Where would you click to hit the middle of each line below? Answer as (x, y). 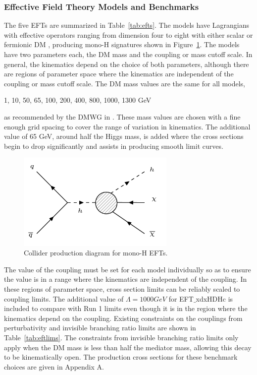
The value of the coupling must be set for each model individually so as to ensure (128, 269)
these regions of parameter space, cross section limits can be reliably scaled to (122, 288)
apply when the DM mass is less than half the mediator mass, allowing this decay (128, 347)
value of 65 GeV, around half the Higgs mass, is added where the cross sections (124, 136)
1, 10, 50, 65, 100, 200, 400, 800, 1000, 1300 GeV (78, 100)
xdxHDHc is (214, 298)
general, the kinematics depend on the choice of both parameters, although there (127, 64)
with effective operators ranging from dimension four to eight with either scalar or (128, 34)
